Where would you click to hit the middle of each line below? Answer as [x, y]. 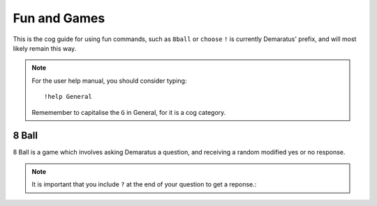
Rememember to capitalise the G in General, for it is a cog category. [129, 112]
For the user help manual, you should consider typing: [109, 81]
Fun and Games [59, 18]
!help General [68, 97]
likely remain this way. [45, 48]
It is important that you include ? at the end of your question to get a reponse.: [144, 184]
